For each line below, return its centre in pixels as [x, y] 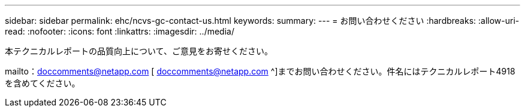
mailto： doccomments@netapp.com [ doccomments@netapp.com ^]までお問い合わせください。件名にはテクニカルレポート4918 [260, 71]
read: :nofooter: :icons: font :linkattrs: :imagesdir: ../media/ [120, 31]
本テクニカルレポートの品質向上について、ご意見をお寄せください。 [139, 51]
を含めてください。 [43, 83]
